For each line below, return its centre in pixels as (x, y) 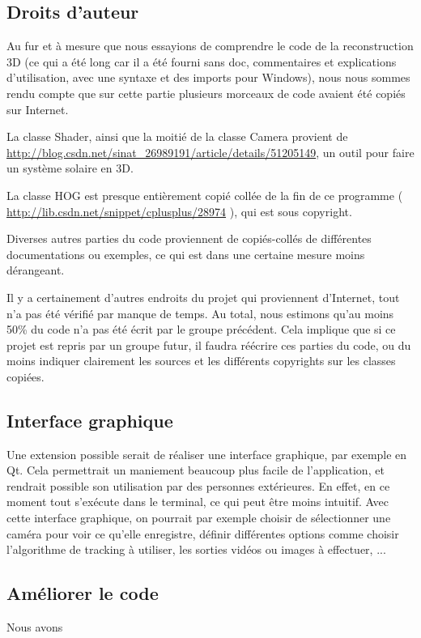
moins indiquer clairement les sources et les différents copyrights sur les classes (201, 361)
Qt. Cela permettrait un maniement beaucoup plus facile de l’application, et (196, 470)
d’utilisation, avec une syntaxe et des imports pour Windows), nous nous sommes (208, 77)
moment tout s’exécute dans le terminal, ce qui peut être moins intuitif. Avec (198, 502)
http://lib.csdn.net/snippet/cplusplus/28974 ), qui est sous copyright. (179, 211)
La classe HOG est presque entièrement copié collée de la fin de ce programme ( (205, 195)
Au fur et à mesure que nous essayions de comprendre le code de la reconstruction (210, 46)
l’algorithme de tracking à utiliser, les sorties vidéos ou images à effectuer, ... (196, 549)
